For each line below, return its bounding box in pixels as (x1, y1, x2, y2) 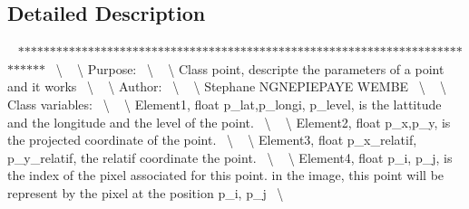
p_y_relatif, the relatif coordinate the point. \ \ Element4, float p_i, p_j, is (7, 147, 453, 166)
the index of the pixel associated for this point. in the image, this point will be (7, 166, 445, 185)
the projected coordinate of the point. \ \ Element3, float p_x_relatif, (7, 130, 417, 149)
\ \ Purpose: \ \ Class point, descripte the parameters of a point (55, 59, 445, 78)
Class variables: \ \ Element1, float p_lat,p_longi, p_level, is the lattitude (7, 94, 442, 113)
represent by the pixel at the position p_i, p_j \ (7, 183, 284, 202)
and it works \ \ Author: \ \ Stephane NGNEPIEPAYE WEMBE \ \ (7, 77, 447, 96)
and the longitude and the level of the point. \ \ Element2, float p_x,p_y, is (7, 112, 451, 131)
